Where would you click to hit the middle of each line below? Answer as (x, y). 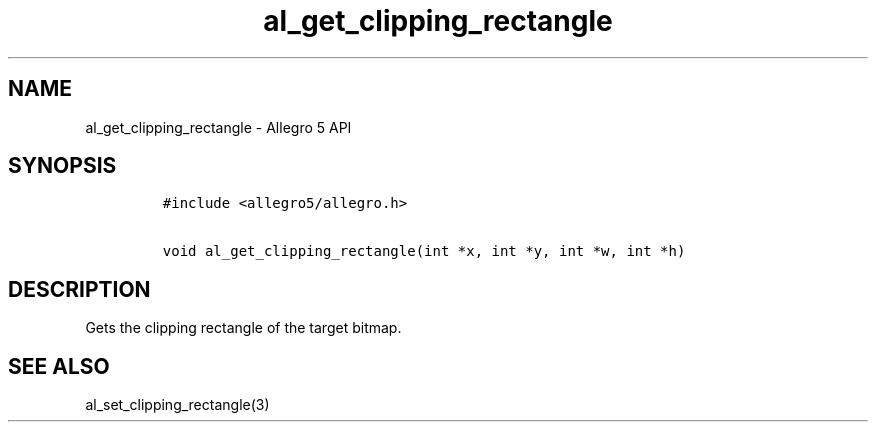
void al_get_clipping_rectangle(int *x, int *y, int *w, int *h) (424, 251)
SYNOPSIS (62, 166)
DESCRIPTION (79, 289)
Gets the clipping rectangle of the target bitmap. (243, 328)
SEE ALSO (59, 366)
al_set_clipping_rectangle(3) (177, 405)
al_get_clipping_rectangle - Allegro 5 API (218, 127)
